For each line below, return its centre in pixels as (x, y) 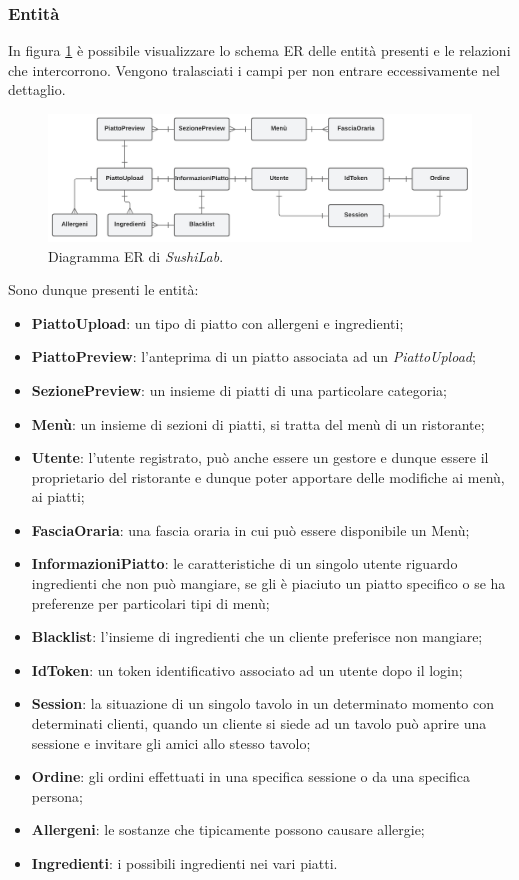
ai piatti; (58, 496)
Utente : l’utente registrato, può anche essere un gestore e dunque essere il (260, 457)
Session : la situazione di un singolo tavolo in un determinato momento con (262, 703)
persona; (57, 795)
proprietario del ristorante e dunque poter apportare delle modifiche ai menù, (268, 476)
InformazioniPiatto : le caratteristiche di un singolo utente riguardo (244, 563)
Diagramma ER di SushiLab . (136, 255)
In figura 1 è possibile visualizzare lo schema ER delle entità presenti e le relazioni (259, 50)
